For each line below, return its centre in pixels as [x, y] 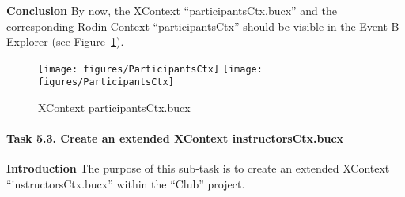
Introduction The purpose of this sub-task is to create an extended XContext [198, 168]
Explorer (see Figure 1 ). [65, 41]
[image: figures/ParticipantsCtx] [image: [150, 69]
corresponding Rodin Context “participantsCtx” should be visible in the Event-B [203, 26]
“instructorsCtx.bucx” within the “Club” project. [126, 184]
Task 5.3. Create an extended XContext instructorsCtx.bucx [175, 138]
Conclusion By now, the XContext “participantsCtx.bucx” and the [172, 10]
